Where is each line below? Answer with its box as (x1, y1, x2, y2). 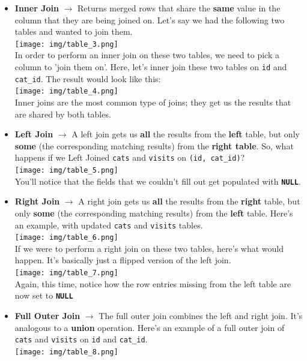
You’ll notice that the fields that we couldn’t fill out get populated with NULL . (14, 175, 301, 187)
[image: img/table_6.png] (14, 233, 118, 242)
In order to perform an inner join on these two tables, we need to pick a (14, 49, 279, 61)
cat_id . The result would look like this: (14, 72, 161, 85)
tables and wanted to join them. (14, 25, 133, 38)
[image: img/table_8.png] (14, 347, 118, 356)
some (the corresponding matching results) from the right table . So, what (14, 139, 294, 152)
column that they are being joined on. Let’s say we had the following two (14, 13, 285, 26)
